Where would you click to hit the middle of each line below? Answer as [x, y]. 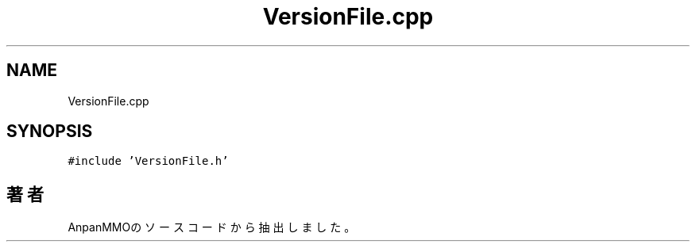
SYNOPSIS [50, 132]
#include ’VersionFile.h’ [148, 161]
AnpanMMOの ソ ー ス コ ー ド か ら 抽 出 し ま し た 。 [212, 227]
